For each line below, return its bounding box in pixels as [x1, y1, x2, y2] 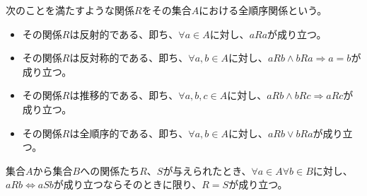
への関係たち [80, 163, 140, 178]
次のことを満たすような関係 [6, 3, 134, 17]
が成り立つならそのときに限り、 [53, 177, 202, 192]
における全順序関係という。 [199, 3, 327, 17]
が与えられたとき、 [163, 163, 252, 178]
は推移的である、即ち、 [69, 88, 179, 103]
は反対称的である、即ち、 [69, 50, 189, 65]
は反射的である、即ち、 [69, 26, 179, 41]
